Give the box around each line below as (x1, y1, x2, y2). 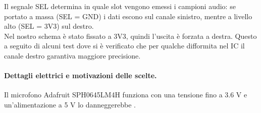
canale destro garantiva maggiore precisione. (4, 50, 141, 61)
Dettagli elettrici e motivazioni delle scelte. (4, 70, 157, 81)
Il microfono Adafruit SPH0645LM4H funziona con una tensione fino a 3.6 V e (4, 89, 247, 100)
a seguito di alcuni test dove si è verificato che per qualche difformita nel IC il (4, 40, 245, 51)
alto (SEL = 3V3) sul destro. (4, 21, 94, 31)
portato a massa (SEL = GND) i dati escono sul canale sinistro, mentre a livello (4, 11, 252, 21)
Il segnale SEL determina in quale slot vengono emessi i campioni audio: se (4, 1, 236, 11)
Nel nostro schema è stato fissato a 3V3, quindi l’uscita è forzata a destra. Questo (4, 30, 257, 41)
